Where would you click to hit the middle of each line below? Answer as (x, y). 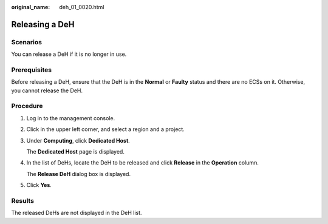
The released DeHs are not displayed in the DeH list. (77, 213)
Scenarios (27, 42)
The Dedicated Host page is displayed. (75, 151)
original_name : (31, 7)
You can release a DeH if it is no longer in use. (69, 54)
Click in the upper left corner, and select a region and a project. (105, 129)
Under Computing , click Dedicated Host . (78, 140)
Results (23, 200)
